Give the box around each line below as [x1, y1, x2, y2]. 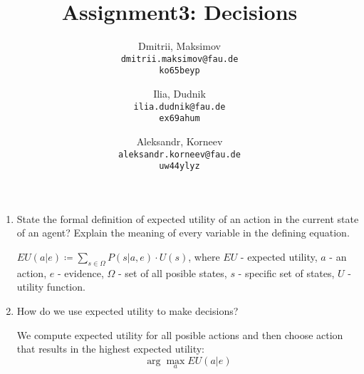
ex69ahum [159, 113, 200, 124]
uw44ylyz [159, 161, 200, 172]
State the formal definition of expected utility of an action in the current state [16, 211, 359, 226]
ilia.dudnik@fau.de [133, 101, 226, 112]
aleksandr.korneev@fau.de [118, 149, 241, 160]
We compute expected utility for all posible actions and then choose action [16, 327, 343, 342]
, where [188, 249, 220, 264]
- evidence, [57, 265, 104, 280]
